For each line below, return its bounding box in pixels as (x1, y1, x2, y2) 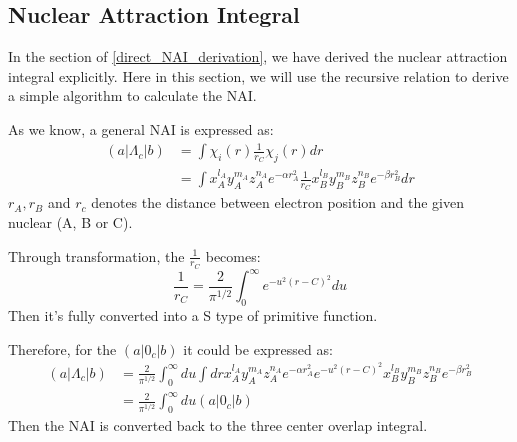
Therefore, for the (8, 338, 117, 359)
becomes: (205, 245, 261, 266)
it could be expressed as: (183, 338, 333, 359)
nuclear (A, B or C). (8, 212, 133, 232)
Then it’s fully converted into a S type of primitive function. (8, 305, 378, 326)
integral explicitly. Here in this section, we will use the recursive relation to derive (8, 65, 509, 86)
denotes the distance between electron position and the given (91, 192, 464, 213)
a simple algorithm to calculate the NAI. (8, 85, 257, 106)
